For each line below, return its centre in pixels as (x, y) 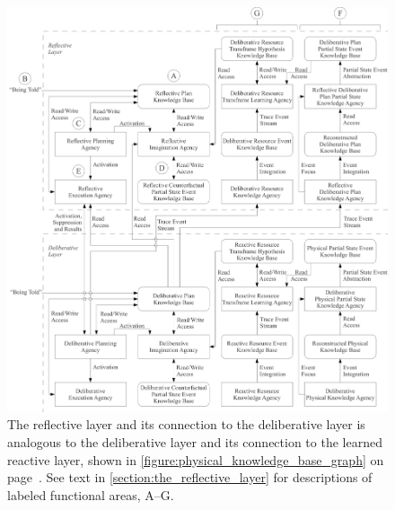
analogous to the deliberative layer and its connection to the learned (195, 442)
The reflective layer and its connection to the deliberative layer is (186, 424)
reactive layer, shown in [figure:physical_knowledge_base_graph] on (196, 459)
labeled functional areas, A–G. (91, 494)
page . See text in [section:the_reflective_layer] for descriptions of (190, 477)
